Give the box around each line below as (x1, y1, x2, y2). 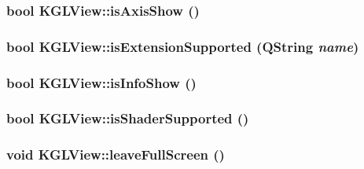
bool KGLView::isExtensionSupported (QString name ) (6, 36, 359, 56)
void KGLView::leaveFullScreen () (6, 145, 225, 164)
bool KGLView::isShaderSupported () (6, 108, 249, 128)
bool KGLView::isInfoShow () (6, 72, 197, 92)
